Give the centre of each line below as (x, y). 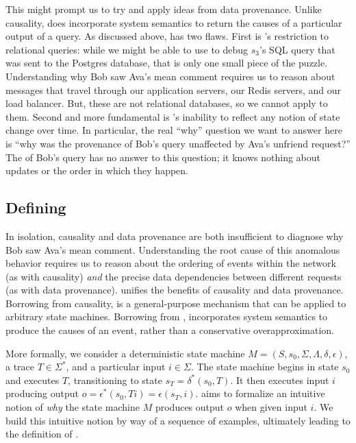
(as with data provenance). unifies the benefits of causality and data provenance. (175, 290)
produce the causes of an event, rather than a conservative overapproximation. (170, 330)
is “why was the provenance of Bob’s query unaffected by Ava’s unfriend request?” (178, 143)
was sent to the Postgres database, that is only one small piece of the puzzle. (167, 63)
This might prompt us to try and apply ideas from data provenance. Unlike (164, 9)
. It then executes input (280, 380)
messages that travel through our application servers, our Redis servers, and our (173, 89)
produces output (190, 407)
